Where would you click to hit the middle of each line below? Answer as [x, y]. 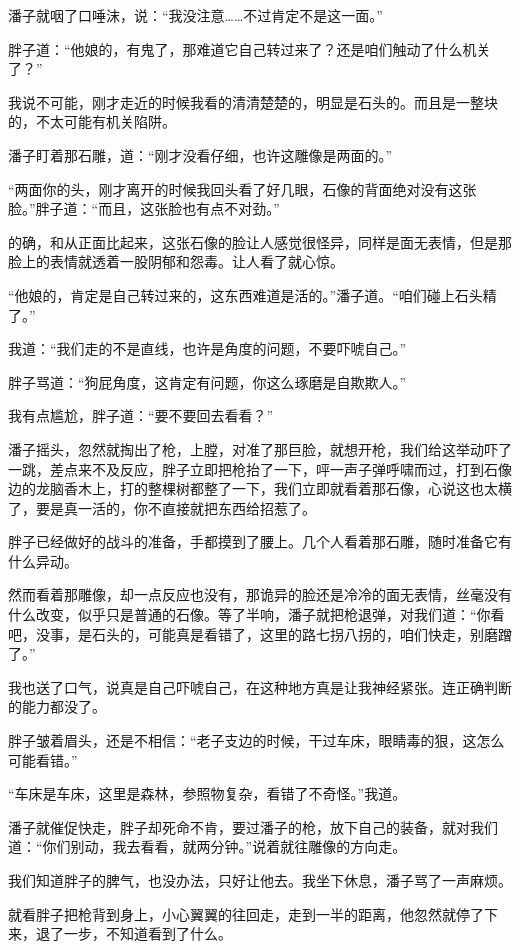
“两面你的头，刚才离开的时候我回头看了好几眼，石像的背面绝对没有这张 [242, 188]
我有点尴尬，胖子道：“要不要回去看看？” [141, 415]
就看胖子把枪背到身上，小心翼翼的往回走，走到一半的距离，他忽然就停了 [246, 913]
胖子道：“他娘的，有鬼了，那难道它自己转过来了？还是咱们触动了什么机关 [249, 48]
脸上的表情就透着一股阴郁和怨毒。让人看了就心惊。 [176, 261]
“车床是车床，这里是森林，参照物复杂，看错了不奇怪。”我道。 [207, 793]
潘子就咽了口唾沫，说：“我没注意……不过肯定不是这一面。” [195, 15]
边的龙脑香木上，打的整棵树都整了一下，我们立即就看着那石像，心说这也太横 [260, 488]
